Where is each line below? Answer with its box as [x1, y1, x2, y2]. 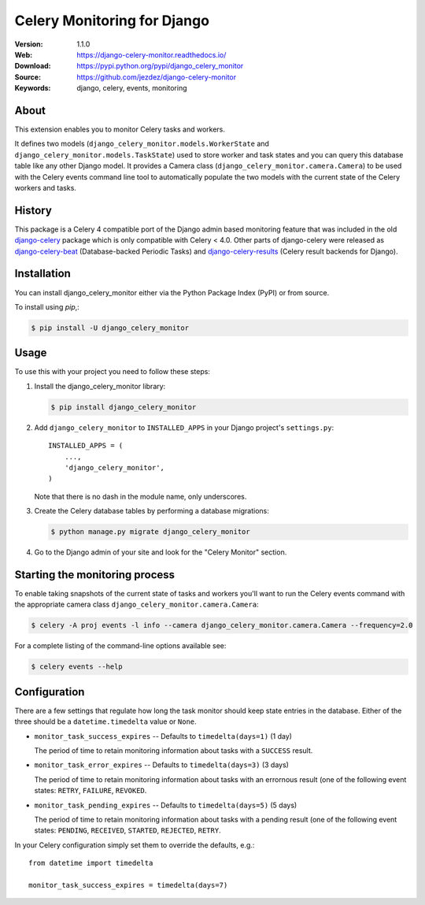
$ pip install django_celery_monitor [50, 402, 197, 411]
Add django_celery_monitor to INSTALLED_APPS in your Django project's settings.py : [34, 422, 334, 432]
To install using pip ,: [14, 302, 80, 311]
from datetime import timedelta [28, 859, 153, 868]
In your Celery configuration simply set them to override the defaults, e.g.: [14, 840, 255, 850]
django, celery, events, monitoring [76, 83, 188, 93]
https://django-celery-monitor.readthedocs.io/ [76, 50, 227, 59]
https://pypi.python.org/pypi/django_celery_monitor [76, 61, 244, 71]
